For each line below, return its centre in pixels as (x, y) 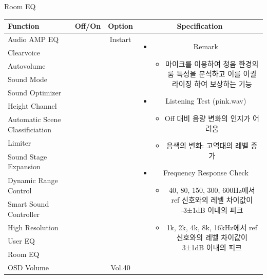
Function (24, 26)
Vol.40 (120, 267)
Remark (206, 46)
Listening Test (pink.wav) (206, 101)
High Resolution (33, 227)
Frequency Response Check (206, 173)
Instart (120, 39)
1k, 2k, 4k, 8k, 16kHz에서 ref (212, 227)
